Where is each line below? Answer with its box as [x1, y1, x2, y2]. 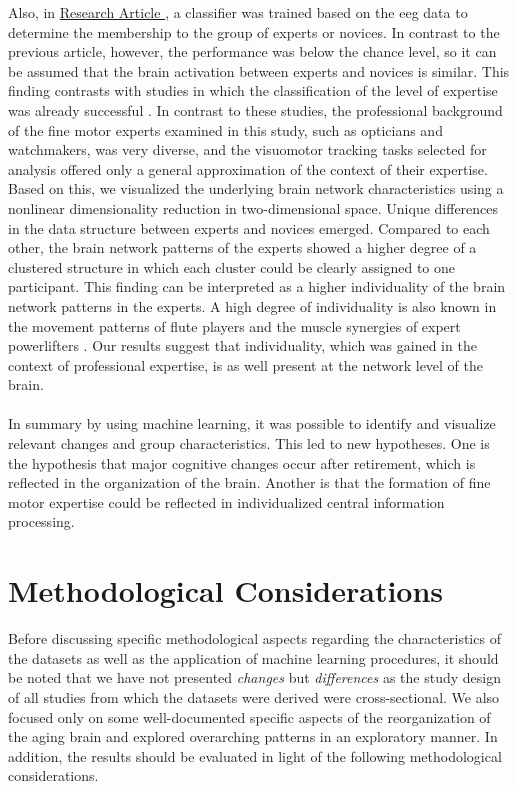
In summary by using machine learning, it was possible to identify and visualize [8, 413, 496, 434]
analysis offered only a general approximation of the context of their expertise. [8, 158, 488, 179]
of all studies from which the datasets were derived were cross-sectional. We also [8, 686, 500, 707]
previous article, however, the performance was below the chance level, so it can [8, 41, 497, 62]
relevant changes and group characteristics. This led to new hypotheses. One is [8, 433, 490, 454]
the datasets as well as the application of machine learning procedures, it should [8, 647, 499, 668]
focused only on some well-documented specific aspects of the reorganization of [8, 706, 491, 727]
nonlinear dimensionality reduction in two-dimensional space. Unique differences [8, 197, 499, 218]
